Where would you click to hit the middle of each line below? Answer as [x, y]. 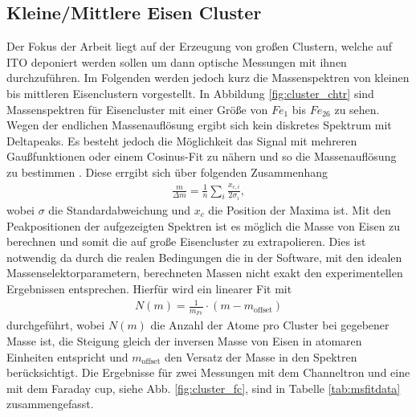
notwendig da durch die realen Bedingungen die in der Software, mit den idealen [204, 257]
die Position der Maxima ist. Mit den [300, 210]
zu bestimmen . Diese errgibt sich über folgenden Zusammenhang [167, 172]
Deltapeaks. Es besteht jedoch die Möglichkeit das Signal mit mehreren [182, 140]
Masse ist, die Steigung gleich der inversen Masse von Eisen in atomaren [184, 340]
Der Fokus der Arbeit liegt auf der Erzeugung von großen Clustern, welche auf [200, 46]
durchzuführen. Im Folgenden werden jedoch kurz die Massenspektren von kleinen [208, 78]
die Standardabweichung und [119, 210]
